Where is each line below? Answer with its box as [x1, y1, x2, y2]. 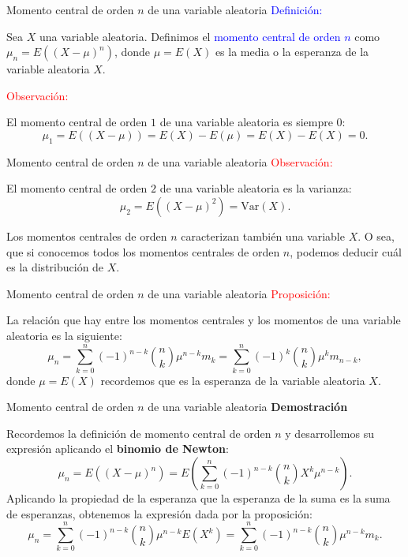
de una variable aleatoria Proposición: [148, 285, 331, 301]
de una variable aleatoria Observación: [148, 153, 333, 170]
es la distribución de [6, 259, 104, 275]
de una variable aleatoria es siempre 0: [159, 114, 346, 130]
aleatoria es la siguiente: [6, 327, 122, 343]
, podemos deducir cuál [290, 243, 402, 260]
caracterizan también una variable [181, 227, 345, 244]
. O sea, [357, 227, 395, 244]
